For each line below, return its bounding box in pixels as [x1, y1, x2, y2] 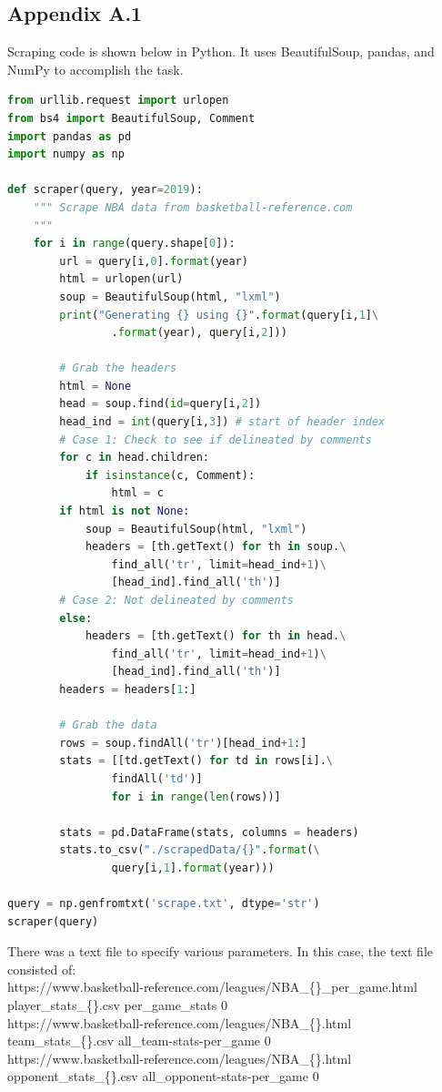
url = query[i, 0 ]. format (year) [59, 254, 248, 268]
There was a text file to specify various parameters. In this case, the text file [7, 942, 433, 961]
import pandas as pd [7, 129, 132, 143]
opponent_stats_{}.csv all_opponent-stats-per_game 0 [7, 1066, 319, 1086]
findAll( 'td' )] [111, 771, 203, 785]
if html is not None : [59, 505, 190, 518]
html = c [111, 486, 164, 500]
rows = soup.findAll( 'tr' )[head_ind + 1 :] [59, 736, 307, 750]
